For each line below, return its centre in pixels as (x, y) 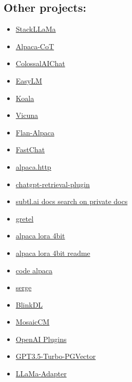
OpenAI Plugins (41, 339)
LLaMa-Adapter (41, 374)
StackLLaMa (36, 29)
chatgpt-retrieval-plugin (53, 184)
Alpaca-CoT (35, 46)
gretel (25, 218)
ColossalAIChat (40, 63)
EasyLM (29, 80)
